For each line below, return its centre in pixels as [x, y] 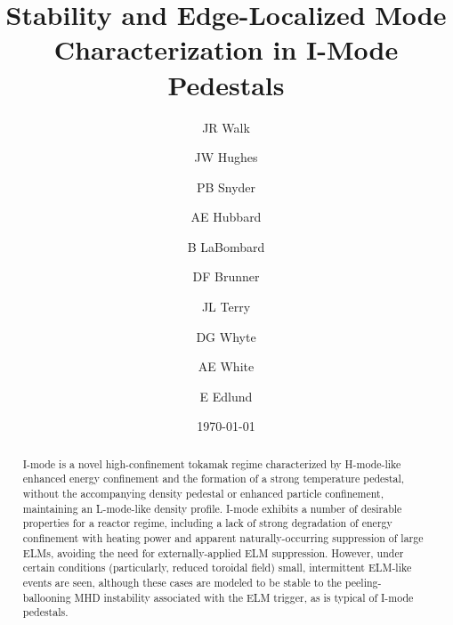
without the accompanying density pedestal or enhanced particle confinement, [203, 494]
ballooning [47, 597]
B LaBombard [226, 246]
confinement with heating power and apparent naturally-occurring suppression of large [223, 538]
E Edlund [226, 396]
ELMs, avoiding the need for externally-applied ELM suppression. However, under [213, 552]
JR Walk [226, 127]
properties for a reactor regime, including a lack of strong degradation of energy [207, 523]
